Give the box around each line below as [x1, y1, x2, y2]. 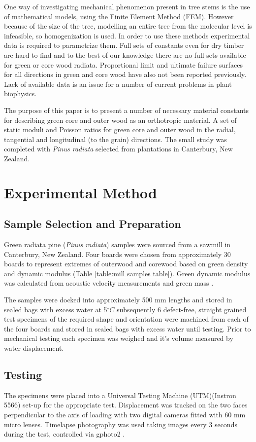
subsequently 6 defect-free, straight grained [117, 304, 247, 314]
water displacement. [4, 343, 64, 353]
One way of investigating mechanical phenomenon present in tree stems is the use [4, 1, 250, 11]
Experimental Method [4, 182, 157, 202]
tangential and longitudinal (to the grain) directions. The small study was [4, 134, 227, 144]
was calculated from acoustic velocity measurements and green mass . [4, 278, 214, 288]
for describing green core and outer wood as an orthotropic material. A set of [4, 114, 237, 125]
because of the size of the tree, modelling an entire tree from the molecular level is [4, 21, 252, 31]
